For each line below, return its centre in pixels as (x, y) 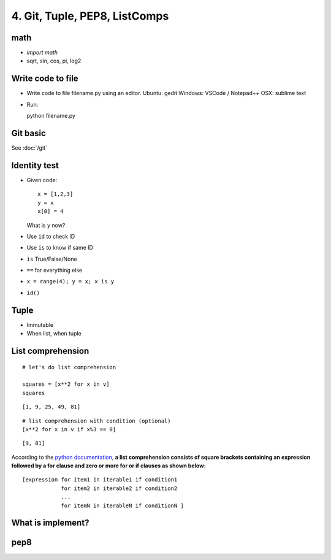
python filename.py (51, 116)
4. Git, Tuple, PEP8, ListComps (90, 16)
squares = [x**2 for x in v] (66, 384)
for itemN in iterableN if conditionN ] (122, 505)
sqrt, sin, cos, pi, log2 (54, 61)
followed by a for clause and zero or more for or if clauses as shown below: (108, 466)
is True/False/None (52, 259)
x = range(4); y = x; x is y (70, 282)
